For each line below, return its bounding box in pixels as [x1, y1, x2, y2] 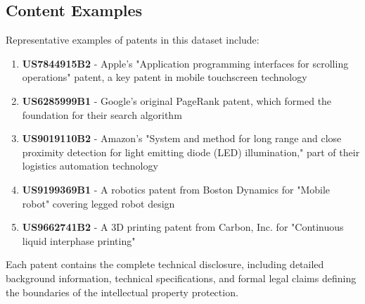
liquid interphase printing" [22, 233, 136, 248]
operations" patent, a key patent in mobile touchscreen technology [22, 70, 307, 84]
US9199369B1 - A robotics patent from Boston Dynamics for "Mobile [22, 182, 331, 196]
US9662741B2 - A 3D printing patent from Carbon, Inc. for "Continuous [22, 220, 344, 234]
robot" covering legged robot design [22, 196, 175, 210]
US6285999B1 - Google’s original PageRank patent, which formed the [22, 93, 332, 108]
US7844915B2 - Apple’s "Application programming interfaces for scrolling [22, 56, 349, 70]
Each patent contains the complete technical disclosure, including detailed [6, 257, 324, 272]
